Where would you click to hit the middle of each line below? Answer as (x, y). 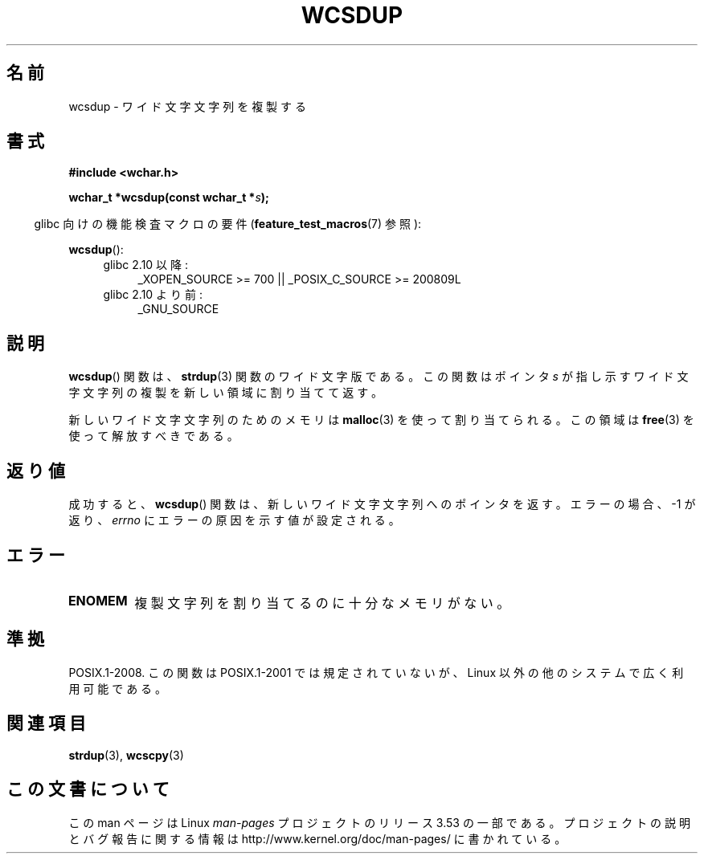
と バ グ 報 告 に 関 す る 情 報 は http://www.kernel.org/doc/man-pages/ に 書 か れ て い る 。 (317, 838)
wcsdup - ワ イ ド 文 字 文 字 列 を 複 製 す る (187, 106)
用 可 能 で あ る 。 (118, 688)
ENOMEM (98, 600)
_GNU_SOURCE (178, 309)
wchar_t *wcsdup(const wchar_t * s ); (169, 198)
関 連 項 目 (46, 723)
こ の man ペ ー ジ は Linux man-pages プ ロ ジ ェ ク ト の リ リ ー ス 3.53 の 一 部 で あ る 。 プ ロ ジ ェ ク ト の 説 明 (379, 822)
